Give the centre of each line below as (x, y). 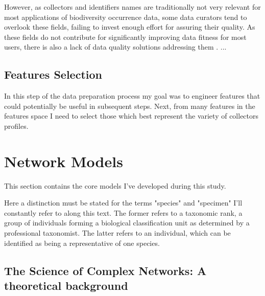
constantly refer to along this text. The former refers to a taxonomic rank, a (123, 212)
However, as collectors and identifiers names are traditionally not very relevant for (132, 7)
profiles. (16, 126)
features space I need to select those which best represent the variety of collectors (131, 116)
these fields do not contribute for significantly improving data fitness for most (125, 37)
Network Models (64, 161)
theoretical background (66, 286)
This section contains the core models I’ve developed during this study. (115, 185)
